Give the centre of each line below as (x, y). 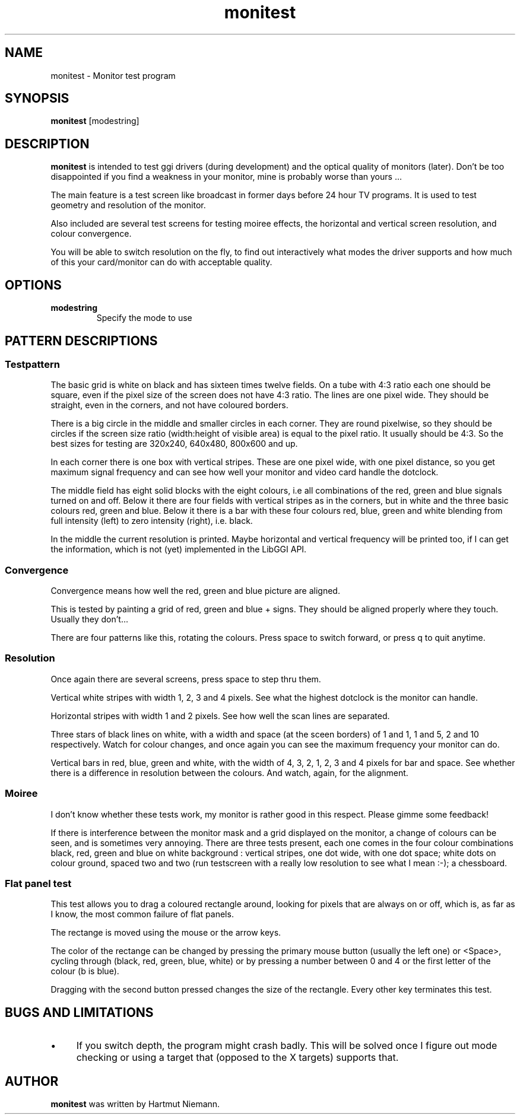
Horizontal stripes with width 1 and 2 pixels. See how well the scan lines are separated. (220, 716)
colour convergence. (91, 234)
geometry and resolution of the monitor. (128, 205)
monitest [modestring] (95, 121)
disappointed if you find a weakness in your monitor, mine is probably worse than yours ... (226, 177)
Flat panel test (38, 883)
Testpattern (32, 364)
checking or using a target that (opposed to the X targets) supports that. (237, 1058)
